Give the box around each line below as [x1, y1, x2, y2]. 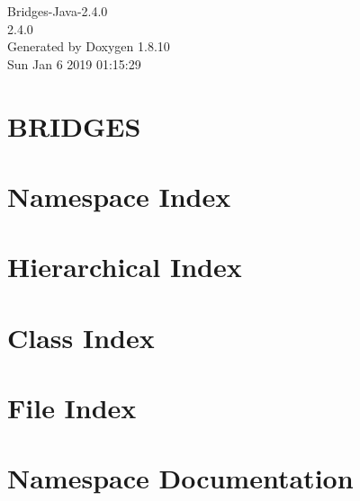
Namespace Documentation [7, 460, 354, 497]
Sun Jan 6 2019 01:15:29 [7, 54, 141, 73]
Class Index [7, 318, 155, 355]
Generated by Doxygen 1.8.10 [7, 37, 170, 56]
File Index [7, 389, 137, 426]
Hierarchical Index [7, 248, 242, 285]
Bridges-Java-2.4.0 [7, 2, 108, 20]
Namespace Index [7, 177, 231, 214]
